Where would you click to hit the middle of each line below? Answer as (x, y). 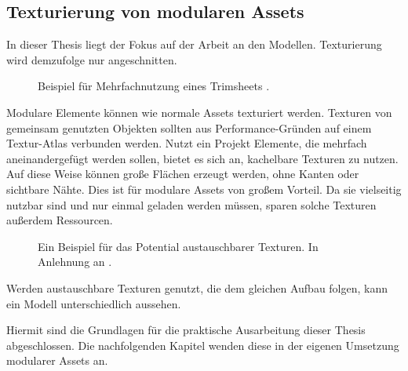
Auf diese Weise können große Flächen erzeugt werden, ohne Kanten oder (183, 174)
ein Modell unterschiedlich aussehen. (94, 303)
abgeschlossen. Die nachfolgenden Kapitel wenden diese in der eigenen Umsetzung (203, 345)
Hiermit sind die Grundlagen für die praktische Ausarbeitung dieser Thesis (186, 330)
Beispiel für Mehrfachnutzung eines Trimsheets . (154, 86)
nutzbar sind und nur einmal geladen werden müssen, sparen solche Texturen (191, 204)
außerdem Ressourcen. (60, 220)
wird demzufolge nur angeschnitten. (92, 59)
